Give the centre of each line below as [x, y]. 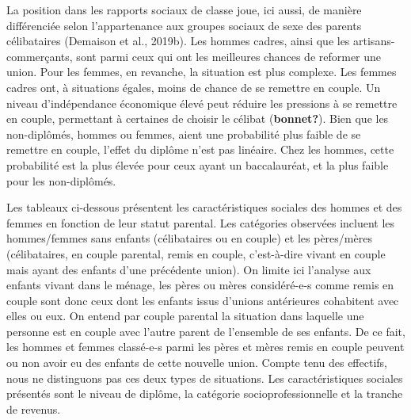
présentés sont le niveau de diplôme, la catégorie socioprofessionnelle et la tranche [205, 393]
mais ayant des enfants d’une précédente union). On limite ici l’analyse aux [189, 269]
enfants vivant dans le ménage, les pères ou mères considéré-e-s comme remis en [200, 285]
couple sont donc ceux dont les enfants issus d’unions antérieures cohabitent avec [203, 300]
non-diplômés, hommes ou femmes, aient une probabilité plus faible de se [184, 134]
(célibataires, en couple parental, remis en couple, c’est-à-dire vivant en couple [196, 253]
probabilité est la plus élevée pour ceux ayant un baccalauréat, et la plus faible [198, 164]
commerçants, [40, 56]
